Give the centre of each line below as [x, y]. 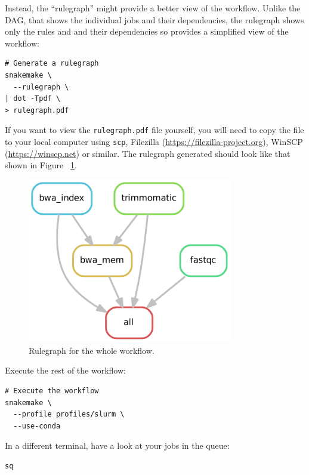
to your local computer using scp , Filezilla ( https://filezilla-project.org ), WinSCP [154, 141]
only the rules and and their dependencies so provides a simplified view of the [147, 31]
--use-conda [37, 426]
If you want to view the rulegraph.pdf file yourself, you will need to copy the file [154, 130]
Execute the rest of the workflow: [65, 370]
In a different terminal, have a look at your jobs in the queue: [117, 445]
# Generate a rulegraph [52, 64]
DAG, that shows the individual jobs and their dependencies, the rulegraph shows [154, 19]
